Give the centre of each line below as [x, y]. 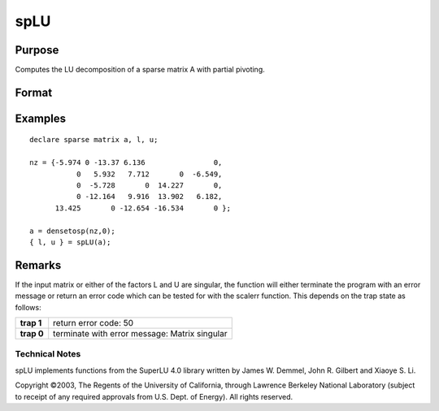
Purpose [37, 50]
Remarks [38, 265]
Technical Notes [48, 354]
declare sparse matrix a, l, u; [94, 140]
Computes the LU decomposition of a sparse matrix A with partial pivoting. [140, 70]
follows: [28, 307]
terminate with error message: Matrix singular [140, 334]
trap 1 [31, 323]
